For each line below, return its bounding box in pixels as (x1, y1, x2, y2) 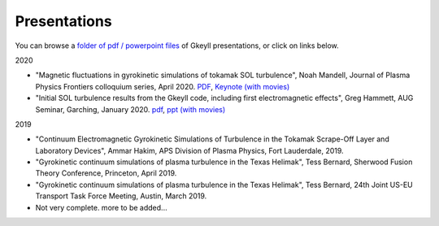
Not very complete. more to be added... (35, 202, 167, 212)
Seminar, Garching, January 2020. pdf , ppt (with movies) (35, 104, 226, 114)
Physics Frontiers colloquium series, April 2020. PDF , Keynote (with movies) (35, 81, 290, 91)
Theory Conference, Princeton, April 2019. (35, 168, 177, 178)
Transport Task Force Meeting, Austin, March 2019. (35, 191, 207, 201)
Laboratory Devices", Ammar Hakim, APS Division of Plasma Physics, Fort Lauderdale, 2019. (35, 146, 345, 155)
